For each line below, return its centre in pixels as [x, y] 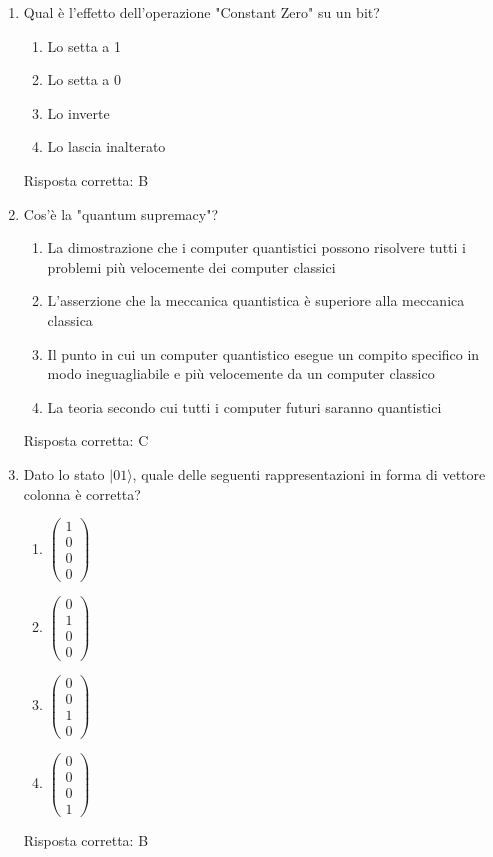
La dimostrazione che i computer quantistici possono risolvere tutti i [256, 247]
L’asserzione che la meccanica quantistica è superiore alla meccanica [256, 300]
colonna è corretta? [82, 493]
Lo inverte [78, 112]
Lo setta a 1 [84, 45]
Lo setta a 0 [84, 79]
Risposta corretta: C [86, 440]
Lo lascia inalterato [106, 146]
